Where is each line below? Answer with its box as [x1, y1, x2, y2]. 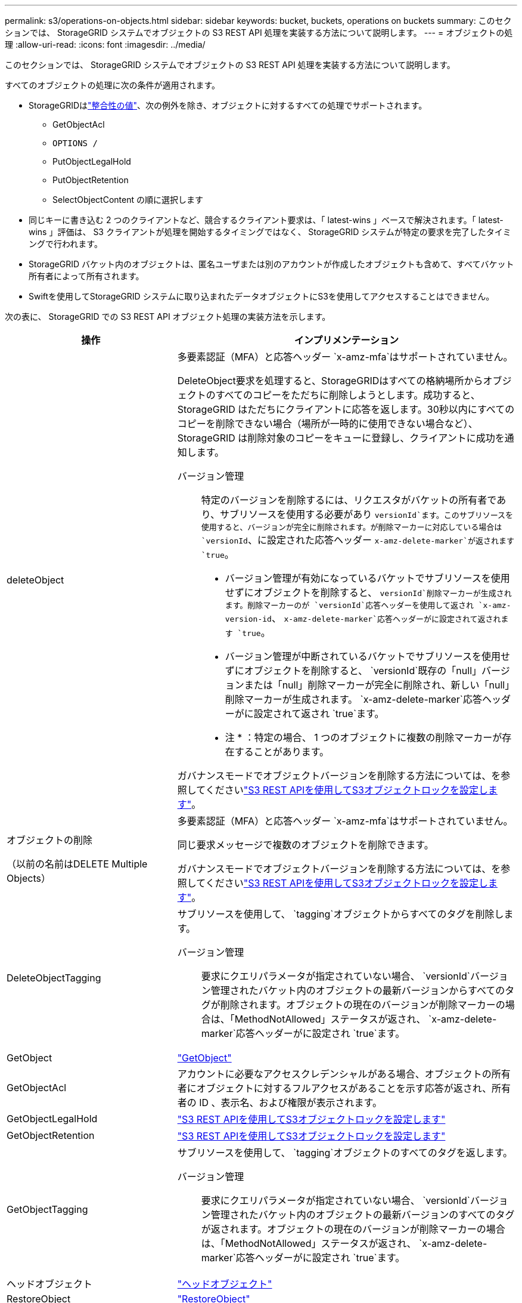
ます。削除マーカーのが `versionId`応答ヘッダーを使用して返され [225, 601, 474, 610]
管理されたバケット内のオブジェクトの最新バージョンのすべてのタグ [210, 1209, 515, 1221]
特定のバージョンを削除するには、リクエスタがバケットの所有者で [201, 494, 497, 506]
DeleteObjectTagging [7, 972, 101, 984]
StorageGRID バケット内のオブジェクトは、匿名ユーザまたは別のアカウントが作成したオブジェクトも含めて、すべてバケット [29, 259, 514, 269]
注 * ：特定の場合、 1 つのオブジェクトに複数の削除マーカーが [225, 731, 502, 743]
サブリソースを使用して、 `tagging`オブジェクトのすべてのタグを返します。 [177, 1147, 513, 1159]
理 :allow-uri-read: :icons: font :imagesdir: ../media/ [5, 39, 206, 50]
